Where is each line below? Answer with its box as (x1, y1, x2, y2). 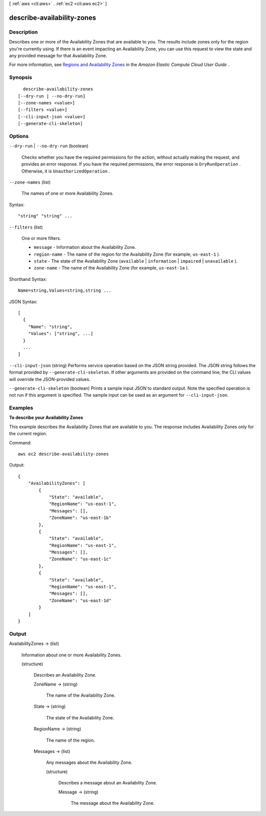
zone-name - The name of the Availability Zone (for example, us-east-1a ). (33, 265, 189, 271)
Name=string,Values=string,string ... (18, 288, 112, 293)
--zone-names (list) (9, 179, 51, 185)
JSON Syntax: (9, 299, 38, 305)
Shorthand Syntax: (9, 276, 47, 282)
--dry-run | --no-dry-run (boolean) (9, 143, 89, 149)
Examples (9, 405, 33, 411)
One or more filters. (21, 235, 61, 241)
